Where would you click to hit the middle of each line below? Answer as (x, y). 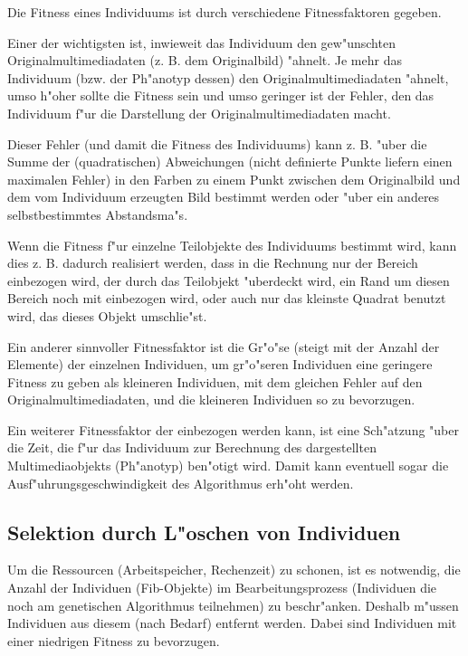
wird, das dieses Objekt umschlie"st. (107, 315)
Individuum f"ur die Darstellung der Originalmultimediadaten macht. (199, 113)
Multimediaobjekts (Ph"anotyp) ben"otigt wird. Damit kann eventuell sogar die (228, 466)
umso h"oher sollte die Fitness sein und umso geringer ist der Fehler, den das (221, 95)
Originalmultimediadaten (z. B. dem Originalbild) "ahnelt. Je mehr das (205, 60)
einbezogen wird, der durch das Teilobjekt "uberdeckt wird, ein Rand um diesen (229, 280)
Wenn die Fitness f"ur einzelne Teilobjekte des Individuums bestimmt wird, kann (232, 245)
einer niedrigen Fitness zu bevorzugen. (114, 640)
